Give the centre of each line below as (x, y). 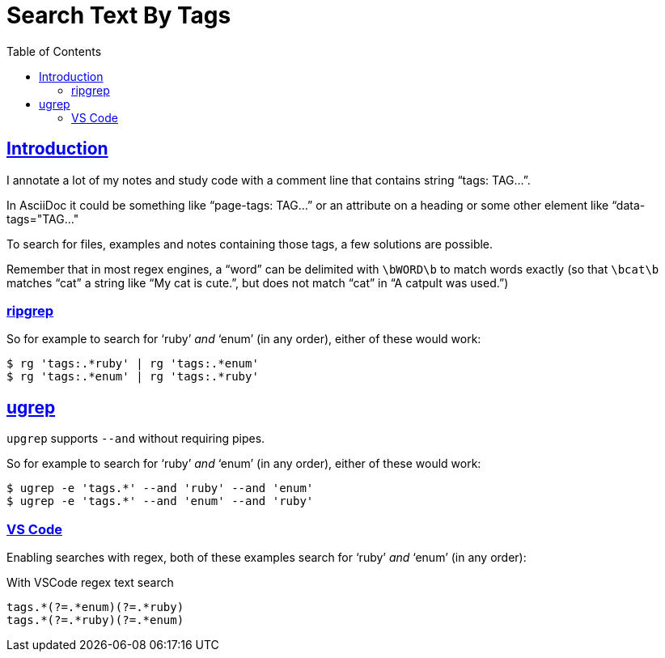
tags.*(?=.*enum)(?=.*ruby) (95, 607)
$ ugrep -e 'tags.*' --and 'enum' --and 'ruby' (160, 501)
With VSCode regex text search (90, 582)
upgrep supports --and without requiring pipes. (136, 439)
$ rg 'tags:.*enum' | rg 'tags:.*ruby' (133, 377)
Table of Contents (54, 51)
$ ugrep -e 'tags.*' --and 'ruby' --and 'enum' (160, 488)
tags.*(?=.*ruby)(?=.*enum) (95, 620)
